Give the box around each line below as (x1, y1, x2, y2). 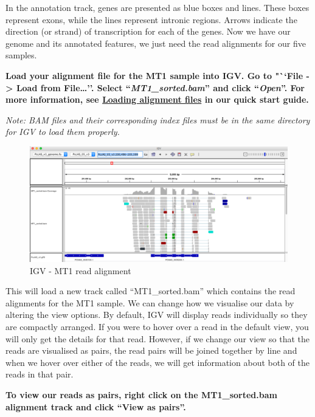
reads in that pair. (5, 368, 74, 381)
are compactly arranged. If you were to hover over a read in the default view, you (5, 320, 309, 333)
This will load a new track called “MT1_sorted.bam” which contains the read (5, 284, 296, 297)
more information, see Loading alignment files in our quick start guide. (5, 93, 309, 106)
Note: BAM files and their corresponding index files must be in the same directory (5, 113, 310, 126)
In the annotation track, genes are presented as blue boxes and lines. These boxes (5, 1, 310, 13)
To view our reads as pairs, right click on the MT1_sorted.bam (5, 388, 277, 401)
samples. (5, 49, 37, 61)
